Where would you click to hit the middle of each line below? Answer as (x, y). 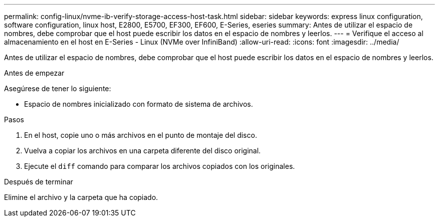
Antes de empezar (34, 73)
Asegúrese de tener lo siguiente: (58, 88)
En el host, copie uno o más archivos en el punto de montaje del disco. (141, 135)
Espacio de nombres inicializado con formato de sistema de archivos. (139, 104)
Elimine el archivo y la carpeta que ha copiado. (81, 197)
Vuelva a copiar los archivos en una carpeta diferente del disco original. (143, 151)
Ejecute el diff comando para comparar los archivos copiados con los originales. (160, 166)
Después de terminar (39, 182)
